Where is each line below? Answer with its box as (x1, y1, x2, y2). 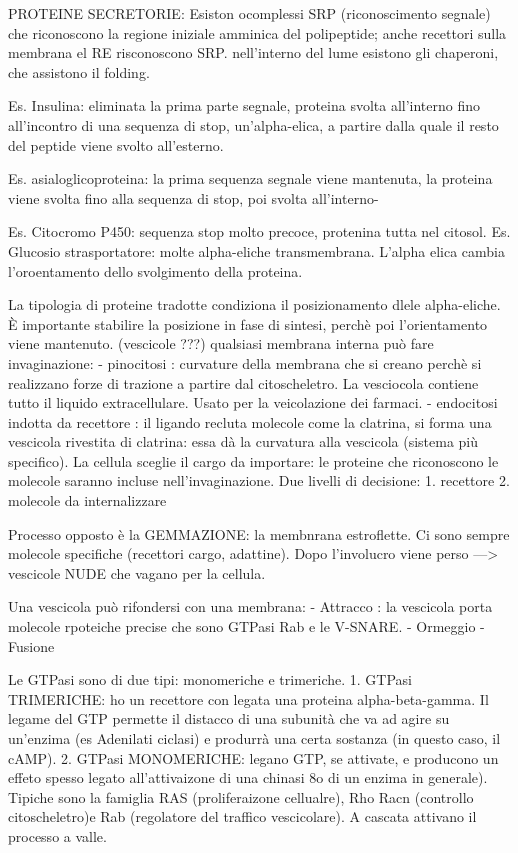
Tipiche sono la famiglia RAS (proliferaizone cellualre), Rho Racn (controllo (8, 786, 474, 807)
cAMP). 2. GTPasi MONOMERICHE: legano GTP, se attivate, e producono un (8, 747, 499, 768)
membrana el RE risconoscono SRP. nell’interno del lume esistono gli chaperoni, (8, 42, 499, 63)
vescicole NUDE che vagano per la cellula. (8, 562, 266, 583)
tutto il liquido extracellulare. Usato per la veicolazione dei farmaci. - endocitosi (8, 392, 498, 413)
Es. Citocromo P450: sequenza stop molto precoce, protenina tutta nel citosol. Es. (8, 221, 511, 242)
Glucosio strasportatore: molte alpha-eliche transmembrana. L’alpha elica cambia (8, 240, 506, 261)
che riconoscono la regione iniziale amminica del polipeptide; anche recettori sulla (8, 22, 507, 43)
